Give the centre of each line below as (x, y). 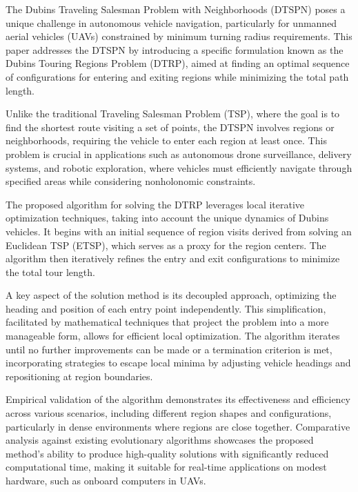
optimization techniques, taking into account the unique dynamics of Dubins (167, 218)
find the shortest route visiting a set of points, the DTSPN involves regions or (170, 127)
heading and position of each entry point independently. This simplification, (166, 308)
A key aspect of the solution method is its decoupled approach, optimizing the (171, 295)
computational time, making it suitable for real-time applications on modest (166, 467)
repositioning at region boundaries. (79, 376)
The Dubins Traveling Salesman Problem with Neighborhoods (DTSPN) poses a (176, 9)
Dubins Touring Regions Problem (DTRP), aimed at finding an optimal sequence (178, 63)
